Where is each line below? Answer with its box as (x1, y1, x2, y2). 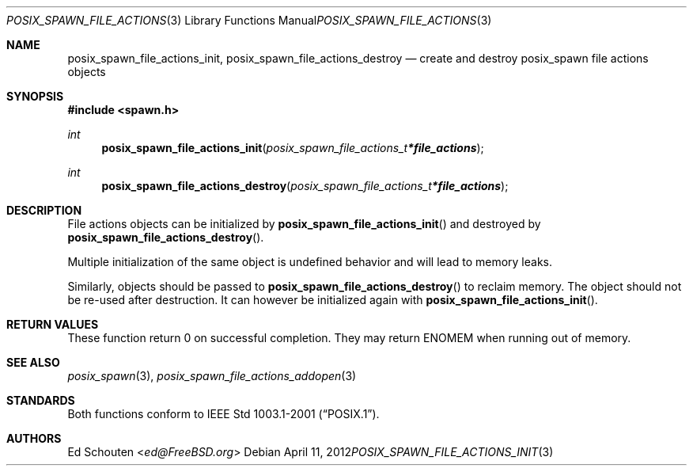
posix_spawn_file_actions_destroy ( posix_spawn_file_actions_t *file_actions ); (101, 179, 509, 192)
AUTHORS (6, 432, 62, 445)
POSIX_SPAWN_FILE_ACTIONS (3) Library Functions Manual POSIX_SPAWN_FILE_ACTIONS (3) (6, 13, 492, 27)
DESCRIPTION (6, 204, 82, 217)
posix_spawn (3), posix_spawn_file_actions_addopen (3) (67, 369, 357, 383)
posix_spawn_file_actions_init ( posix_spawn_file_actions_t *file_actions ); (101, 141, 484, 154)
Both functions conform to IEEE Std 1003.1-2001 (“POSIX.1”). (67, 407, 380, 421)
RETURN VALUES (6, 318, 99, 331)
